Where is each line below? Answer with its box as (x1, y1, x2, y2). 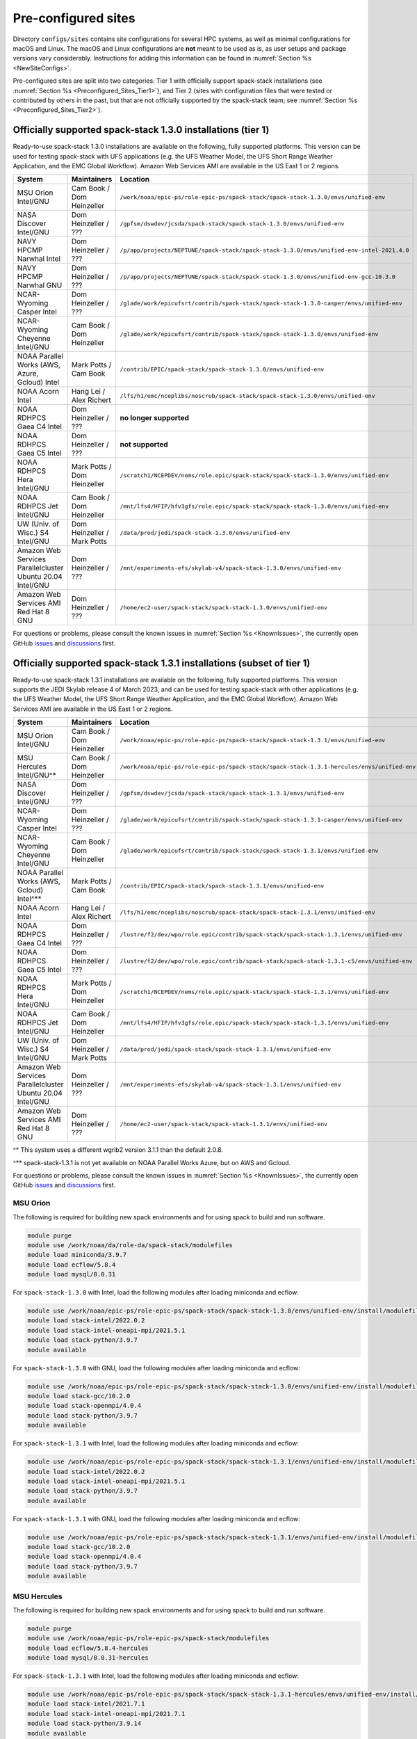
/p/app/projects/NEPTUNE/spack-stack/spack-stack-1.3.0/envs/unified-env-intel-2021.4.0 (120, 246, 409, 254)
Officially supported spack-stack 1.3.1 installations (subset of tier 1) (13, 657, 311, 669)
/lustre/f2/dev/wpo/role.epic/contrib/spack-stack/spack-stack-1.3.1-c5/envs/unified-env (120, 957, 413, 965)
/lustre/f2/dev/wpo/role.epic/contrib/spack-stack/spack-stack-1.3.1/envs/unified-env (120, 931, 402, 938)
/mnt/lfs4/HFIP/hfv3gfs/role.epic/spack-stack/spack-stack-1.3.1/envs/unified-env (120, 1019, 389, 1026)
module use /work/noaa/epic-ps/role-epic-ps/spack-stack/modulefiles (27, 1635, 270, 1642)
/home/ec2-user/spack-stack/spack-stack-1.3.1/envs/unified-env (120, 1120, 328, 1128)
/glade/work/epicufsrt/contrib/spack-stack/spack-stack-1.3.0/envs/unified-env (120, 330, 379, 337)
